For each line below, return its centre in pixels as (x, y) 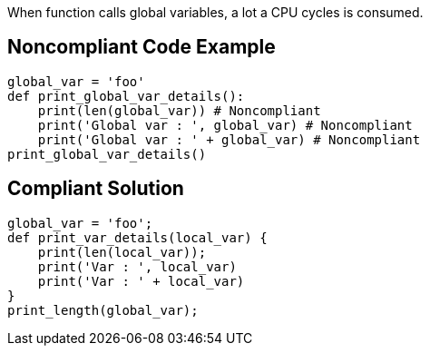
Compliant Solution (96, 189)
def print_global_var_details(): (126, 96)
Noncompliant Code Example (142, 47)
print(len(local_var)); (122, 252)
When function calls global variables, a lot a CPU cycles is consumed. (215, 12)
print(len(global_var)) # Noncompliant (179, 110)
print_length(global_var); (103, 310)
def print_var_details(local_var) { (137, 237)
